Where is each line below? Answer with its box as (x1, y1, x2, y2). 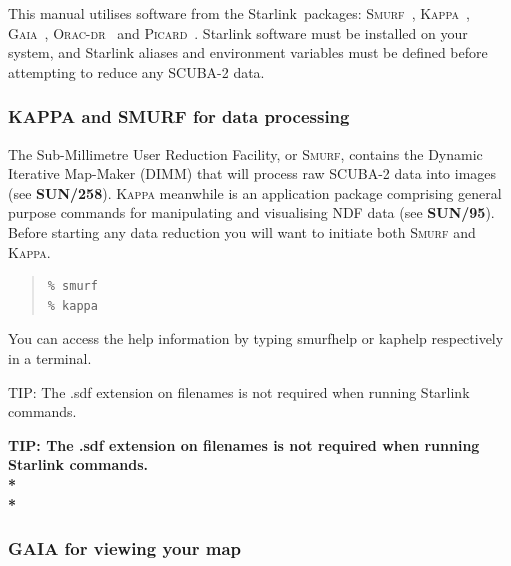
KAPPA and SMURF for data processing (8, 104, 350, 129)
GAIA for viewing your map (8, 536, 242, 561)
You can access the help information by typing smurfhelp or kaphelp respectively (8, 328, 504, 349)
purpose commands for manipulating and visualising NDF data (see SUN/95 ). (8, 202, 495, 223)
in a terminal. (8, 347, 92, 368)
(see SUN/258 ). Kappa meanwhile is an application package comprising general (8, 182, 502, 203)
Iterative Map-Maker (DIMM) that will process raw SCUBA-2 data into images (8, 163, 497, 184)
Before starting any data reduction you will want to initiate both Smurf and (8, 221, 476, 242)
